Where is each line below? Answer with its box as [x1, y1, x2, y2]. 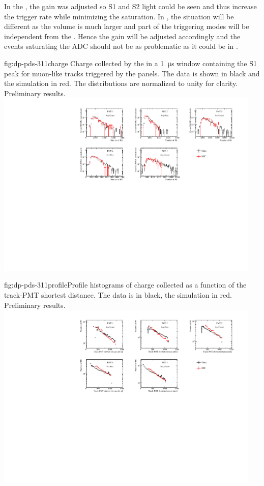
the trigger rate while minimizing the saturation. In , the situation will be [4, 11, 234, 21]
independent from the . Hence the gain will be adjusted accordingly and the [4, 31, 241, 41]
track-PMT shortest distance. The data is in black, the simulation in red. [4, 289, 232, 300]
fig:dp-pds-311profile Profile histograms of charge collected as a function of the [4, 279, 247, 290]
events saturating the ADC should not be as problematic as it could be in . [4, 41, 238, 51]
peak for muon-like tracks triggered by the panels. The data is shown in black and [4, 68, 260, 78]
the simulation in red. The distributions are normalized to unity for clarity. [4, 78, 238, 89]
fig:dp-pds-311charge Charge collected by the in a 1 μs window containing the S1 [4, 58, 257, 68]
